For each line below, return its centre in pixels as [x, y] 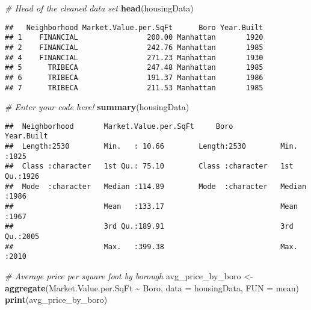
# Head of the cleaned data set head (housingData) [99, 8]
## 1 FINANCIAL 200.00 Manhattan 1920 [134, 38]
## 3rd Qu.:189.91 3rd [149, 227]
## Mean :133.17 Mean [151, 207]
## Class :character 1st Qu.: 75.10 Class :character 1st [149, 166]
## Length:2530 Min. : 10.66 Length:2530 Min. [151, 147]
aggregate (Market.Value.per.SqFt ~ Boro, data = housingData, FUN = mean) [152, 287]
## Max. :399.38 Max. [151, 246]
